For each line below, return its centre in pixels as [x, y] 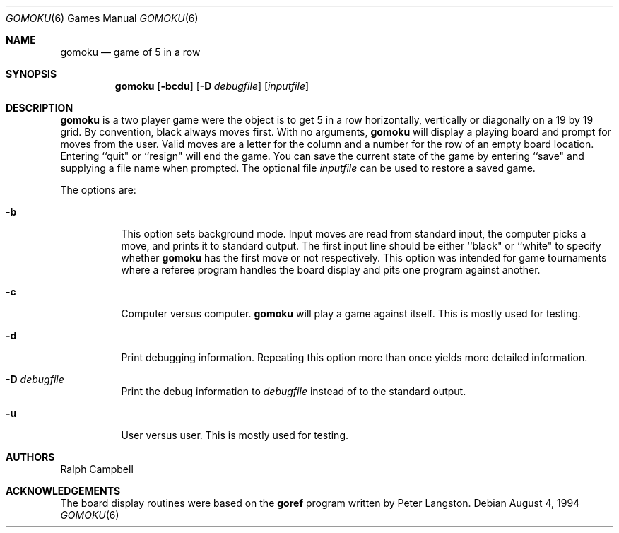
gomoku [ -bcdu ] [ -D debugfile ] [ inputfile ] [212, 86]
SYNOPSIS [31, 74]
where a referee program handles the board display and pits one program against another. [331, 270]
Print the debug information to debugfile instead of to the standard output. [294, 391]
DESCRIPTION [40, 108]
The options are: [98, 190]
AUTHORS [30, 457]
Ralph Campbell [97, 469]
